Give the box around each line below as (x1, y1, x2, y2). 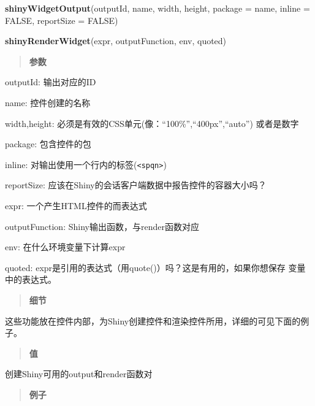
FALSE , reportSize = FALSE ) (5, 13, 118, 26)
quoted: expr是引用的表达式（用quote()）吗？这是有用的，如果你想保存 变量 (5, 261, 306, 274)
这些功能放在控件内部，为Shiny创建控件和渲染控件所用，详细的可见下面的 (5, 314, 301, 327)
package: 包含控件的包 (5, 137, 91, 150)
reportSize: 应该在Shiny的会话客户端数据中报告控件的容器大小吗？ (5, 178, 267, 191)
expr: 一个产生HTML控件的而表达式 (5, 199, 147, 212)
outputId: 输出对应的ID (5, 75, 96, 88)
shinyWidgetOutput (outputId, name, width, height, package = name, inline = (5, 2, 310, 14)
